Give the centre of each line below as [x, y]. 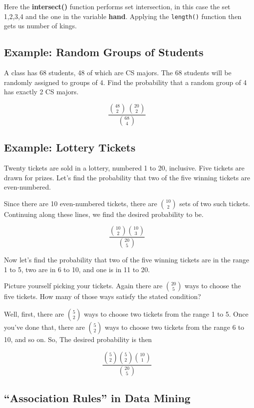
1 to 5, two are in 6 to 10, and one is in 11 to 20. [77, 269]
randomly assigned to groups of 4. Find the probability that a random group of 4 [125, 82]
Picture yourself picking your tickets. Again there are [83, 286]
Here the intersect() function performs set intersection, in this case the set [117, 6]
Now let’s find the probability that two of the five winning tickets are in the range [127, 260]
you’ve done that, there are [44, 327]
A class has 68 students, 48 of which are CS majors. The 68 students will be [118, 73]
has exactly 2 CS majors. [41, 92]
